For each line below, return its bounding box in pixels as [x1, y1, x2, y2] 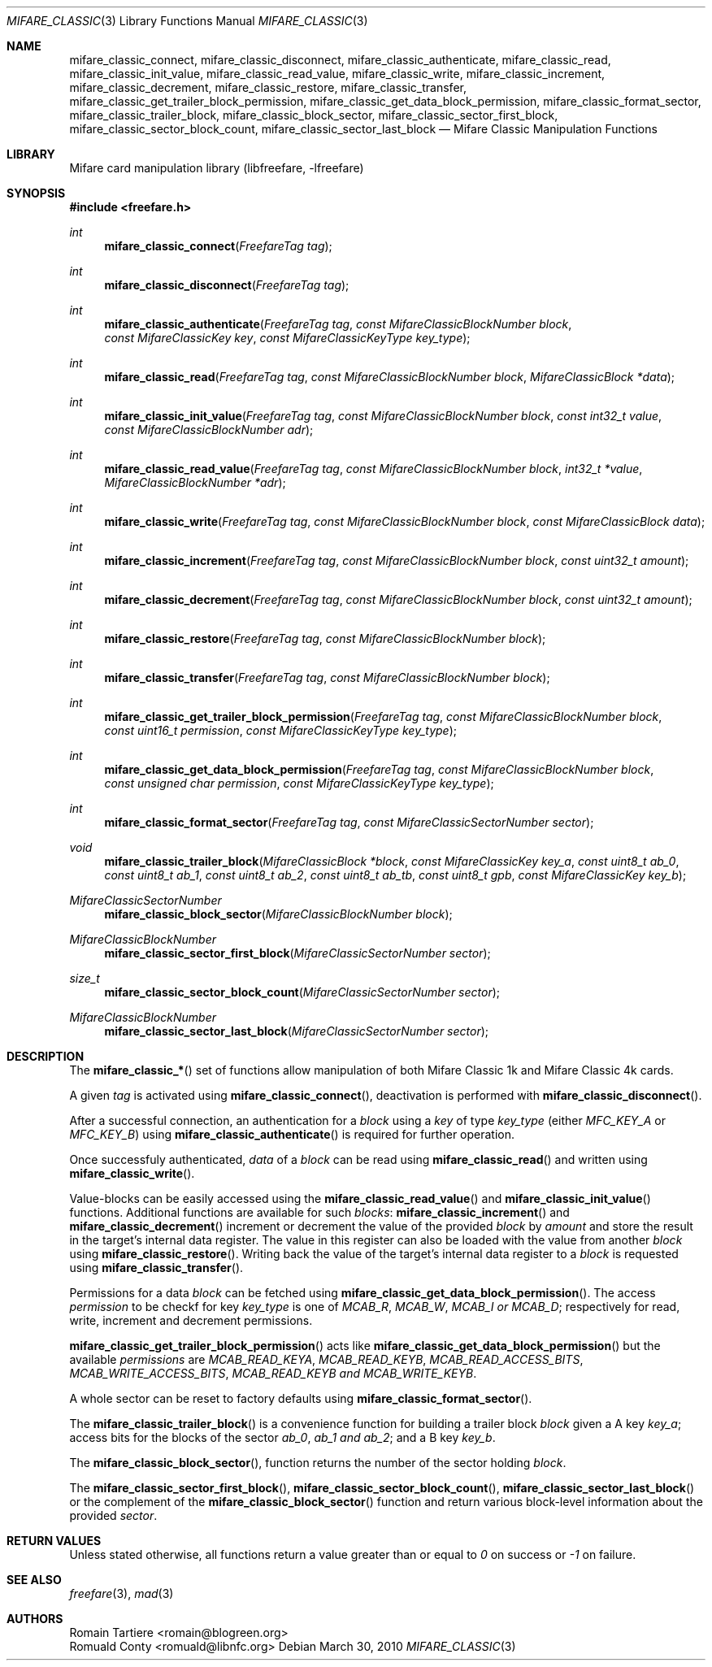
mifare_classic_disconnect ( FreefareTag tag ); [104, 278, 349, 292]
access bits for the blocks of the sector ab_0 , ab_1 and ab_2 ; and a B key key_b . [69, 1430, 496, 1444]
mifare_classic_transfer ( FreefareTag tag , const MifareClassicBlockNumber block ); [104, 671, 550, 684]
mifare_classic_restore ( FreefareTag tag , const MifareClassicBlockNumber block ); [104, 632, 546, 645]
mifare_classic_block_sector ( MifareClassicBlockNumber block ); [104, 907, 453, 921]
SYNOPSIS [7, 186, 66, 200]
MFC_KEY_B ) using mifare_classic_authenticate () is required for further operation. [69, 1127, 515, 1141]
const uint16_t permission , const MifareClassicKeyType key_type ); [104, 723, 458, 737]
